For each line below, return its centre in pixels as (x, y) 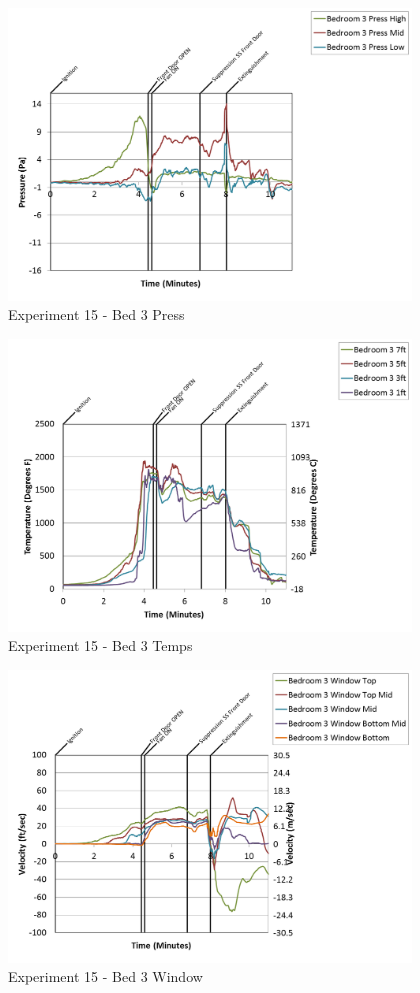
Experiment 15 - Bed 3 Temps (100, 645)
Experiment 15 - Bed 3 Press (96, 314)
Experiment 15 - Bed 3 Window (105, 976)
